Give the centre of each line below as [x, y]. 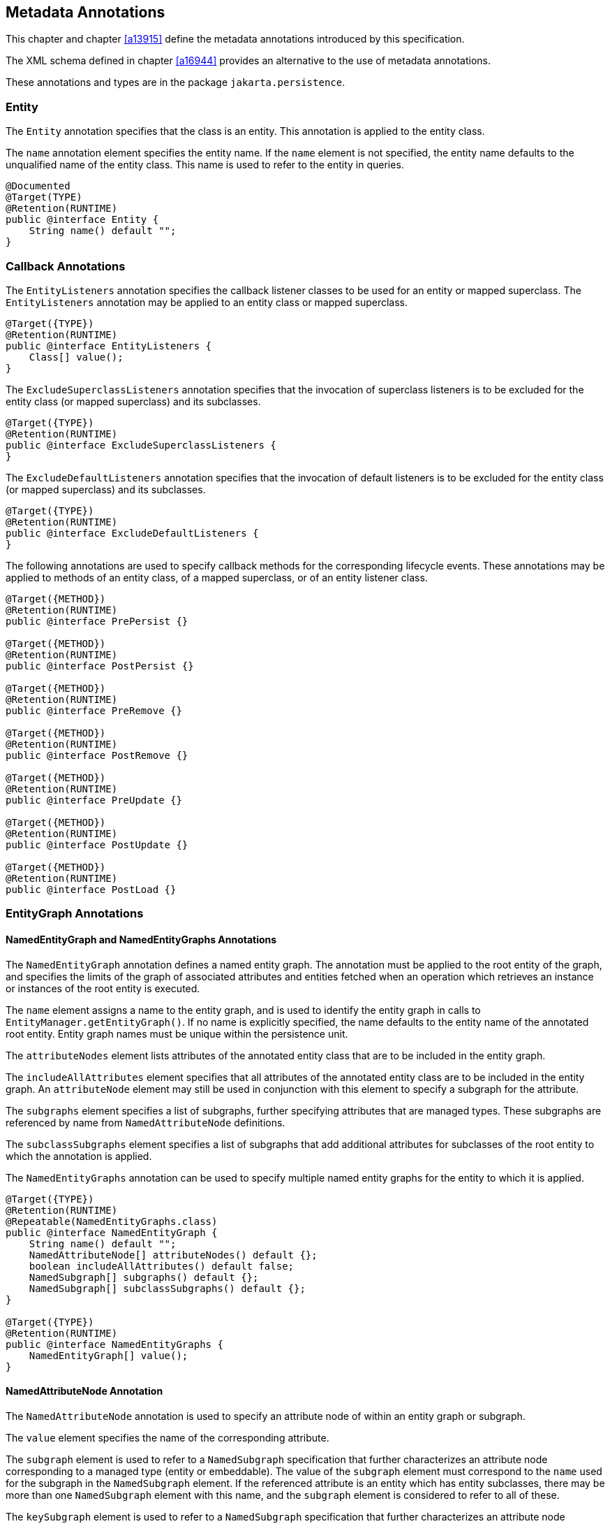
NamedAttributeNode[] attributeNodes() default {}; [173, 1255]
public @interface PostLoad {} [91, 889]
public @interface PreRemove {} [94, 710]
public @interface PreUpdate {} [94, 800]
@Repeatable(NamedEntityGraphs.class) [112, 1221]
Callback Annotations [66, 266]
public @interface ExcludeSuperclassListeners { [141, 445]
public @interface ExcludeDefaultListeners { [132, 533]
